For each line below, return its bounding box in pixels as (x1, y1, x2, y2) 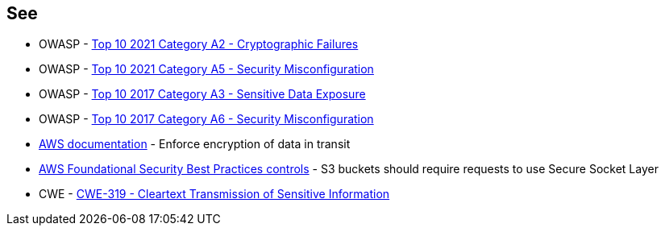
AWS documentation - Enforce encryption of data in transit (39, 137, 351, 151)
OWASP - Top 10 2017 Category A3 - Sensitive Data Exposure (39, 87, 366, 101)
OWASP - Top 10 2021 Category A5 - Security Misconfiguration (39, 62, 374, 77)
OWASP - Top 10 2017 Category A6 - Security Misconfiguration (39, 112, 374, 126)
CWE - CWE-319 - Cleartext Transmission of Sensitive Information (39, 187, 390, 201)
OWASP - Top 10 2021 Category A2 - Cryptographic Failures (39, 37, 359, 52)
